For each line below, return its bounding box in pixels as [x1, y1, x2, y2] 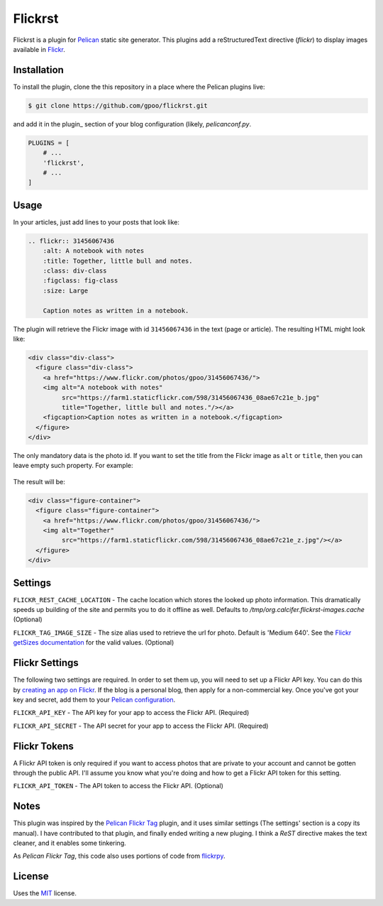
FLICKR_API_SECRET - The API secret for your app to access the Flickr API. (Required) [13, 721, 269, 730]
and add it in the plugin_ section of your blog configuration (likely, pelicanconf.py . [13, 119, 252, 128]
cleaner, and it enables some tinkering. [13, 839, 127, 848]
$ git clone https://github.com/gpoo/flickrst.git [28, 102, 209, 109]
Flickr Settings [13, 657, 79, 669]
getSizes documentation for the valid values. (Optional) [13, 638, 174, 647]
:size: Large [43, 286, 89, 295]
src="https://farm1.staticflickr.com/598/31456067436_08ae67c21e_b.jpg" [61, 393, 321, 401]
